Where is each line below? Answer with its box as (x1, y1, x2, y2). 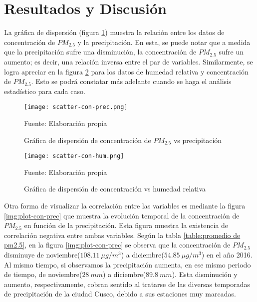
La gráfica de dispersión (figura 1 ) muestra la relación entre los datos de (4, 27, 225, 37)
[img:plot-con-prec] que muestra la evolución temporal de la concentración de (4, 210, 240, 220)
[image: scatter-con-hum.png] (24, 152, 124, 160)
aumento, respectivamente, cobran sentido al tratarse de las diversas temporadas (4, 278, 251, 289)
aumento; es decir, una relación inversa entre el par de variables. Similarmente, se (4, 56, 253, 66)
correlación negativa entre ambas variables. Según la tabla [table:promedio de (4, 229, 241, 240)
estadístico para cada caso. (4, 85, 85, 96)
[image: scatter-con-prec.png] (24, 103, 128, 111)
